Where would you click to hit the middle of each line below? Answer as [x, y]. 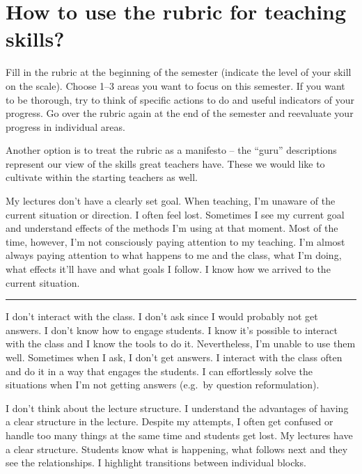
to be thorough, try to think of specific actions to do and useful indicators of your [180, 99]
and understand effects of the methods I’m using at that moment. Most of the [172, 228]
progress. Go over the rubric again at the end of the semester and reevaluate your [180, 113]
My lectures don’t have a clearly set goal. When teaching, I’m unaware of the [171, 201]
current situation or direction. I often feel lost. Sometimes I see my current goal [175, 214]
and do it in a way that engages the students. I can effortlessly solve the [159, 371]
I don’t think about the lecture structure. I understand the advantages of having [177, 408]
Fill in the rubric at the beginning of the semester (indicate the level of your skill [179, 72]
